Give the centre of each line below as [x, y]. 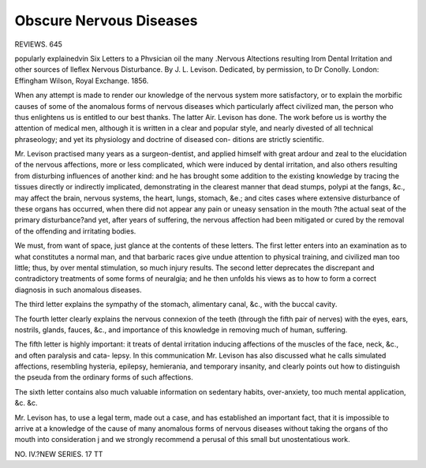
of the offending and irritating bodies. [75, 231]
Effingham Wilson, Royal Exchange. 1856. [82, 80]
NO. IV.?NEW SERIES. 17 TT [59, 454]
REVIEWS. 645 [39, 44]
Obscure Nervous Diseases [106, 21]
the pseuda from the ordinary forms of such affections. [104, 377]
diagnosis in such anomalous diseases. [78, 290]
